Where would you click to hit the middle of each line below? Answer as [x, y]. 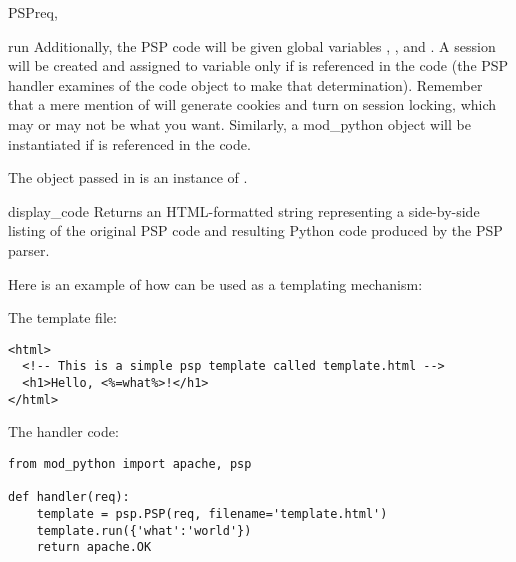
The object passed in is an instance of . [128, 177]
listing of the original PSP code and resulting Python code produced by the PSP [255, 230]
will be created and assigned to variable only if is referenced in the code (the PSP [258, 65]
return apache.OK [94, 547]
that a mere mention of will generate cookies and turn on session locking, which [252, 104]
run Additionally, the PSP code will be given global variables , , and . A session [252, 45]
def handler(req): [69, 497]
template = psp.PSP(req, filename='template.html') [212, 513]
